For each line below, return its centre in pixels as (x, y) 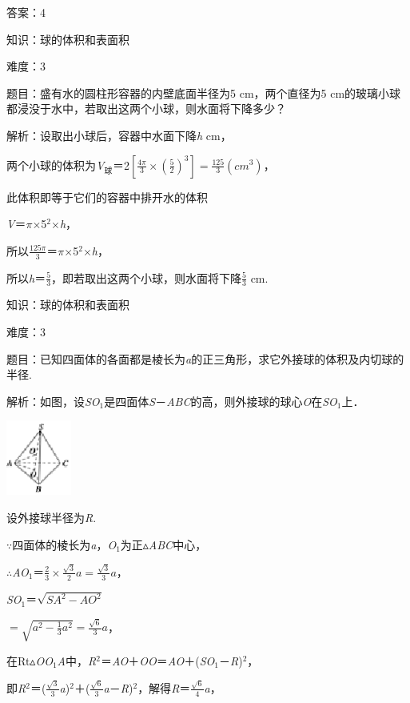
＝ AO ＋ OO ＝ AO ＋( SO (157, 660)
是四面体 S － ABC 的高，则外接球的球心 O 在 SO (221, 401)
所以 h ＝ (26, 277)
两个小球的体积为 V (56, 165)
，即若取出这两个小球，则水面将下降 (147, 277)
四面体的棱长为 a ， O (64, 544)
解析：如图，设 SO (53, 401)
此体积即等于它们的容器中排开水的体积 (107, 197)
